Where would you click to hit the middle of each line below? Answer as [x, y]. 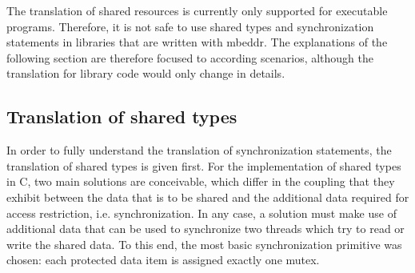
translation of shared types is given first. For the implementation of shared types [204, 165]
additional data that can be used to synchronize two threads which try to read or [206, 229]
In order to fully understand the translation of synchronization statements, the [199, 150]
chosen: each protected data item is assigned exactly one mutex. [163, 260]
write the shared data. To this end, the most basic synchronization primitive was [204, 244]
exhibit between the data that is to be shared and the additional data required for [208, 197]
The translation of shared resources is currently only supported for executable [197, 10]
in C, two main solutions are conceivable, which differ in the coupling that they [201, 181]
